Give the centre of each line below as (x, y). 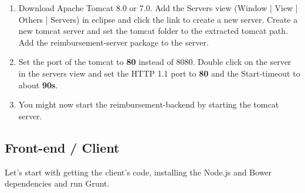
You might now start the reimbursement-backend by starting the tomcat (149, 104)
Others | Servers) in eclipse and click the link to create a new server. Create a (158, 19)
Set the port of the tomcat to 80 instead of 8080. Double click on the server (155, 62)
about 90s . (38, 85)
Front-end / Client (62, 147)
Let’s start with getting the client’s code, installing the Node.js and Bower (138, 172)
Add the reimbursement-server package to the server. (113, 42)
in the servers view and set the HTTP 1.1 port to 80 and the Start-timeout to (159, 73)
